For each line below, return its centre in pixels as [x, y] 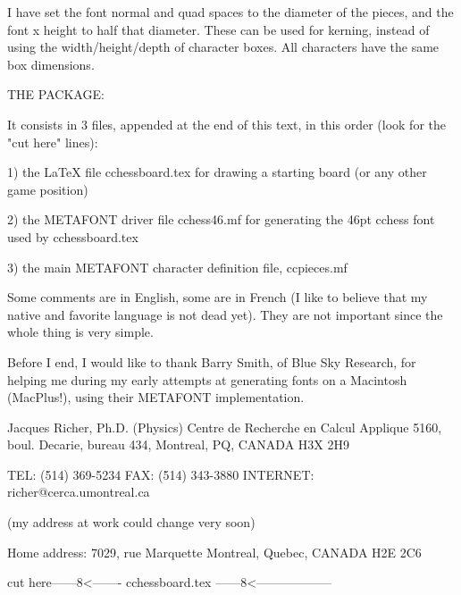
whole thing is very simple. [80, 332]
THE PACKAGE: [56, 94]
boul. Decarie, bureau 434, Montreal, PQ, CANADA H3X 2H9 [178, 444]
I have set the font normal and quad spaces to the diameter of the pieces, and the [230, 12]
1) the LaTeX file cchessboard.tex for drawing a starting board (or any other [217, 172]
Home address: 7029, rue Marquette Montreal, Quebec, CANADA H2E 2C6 [214, 552]
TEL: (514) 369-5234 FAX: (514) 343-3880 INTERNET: [161, 474]
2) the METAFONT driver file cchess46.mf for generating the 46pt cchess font [221, 219]
